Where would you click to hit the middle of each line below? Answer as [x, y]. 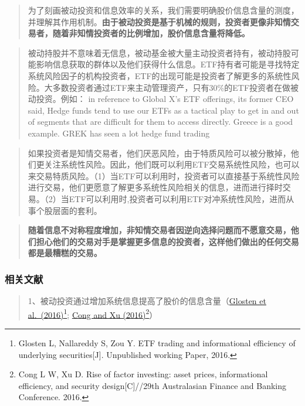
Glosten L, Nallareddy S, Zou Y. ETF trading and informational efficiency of [157, 342]
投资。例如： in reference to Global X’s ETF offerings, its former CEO [165, 99]
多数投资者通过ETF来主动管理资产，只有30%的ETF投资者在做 [172, 87]
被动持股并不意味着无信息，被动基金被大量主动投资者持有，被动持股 [159, 52]
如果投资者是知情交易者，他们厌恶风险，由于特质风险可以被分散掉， [159, 153]
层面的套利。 [77, 210]
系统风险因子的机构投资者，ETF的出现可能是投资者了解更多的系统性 [160, 75]
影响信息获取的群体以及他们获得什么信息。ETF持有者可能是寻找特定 [168, 64]
